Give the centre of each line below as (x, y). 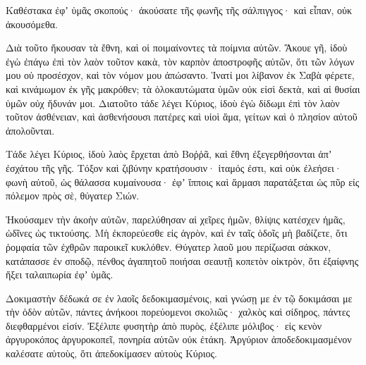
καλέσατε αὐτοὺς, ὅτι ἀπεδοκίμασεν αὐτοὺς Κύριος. (111, 353)
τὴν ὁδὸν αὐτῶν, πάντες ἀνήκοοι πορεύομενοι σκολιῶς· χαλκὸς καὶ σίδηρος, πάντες (178, 312)
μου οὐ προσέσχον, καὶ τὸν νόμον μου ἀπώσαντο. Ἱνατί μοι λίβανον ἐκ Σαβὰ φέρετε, (180, 75)
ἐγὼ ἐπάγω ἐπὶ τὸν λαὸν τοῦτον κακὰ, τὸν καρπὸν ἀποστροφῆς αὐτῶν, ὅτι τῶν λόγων (180, 61)
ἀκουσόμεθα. (32, 24)
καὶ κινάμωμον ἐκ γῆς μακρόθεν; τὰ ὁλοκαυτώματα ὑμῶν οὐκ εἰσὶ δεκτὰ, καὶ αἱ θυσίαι (183, 88)
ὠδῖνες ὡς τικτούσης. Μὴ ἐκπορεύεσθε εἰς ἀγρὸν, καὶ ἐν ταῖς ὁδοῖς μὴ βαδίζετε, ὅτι (177, 233)
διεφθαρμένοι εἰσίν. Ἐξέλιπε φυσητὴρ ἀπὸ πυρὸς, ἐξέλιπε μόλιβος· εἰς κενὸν (164, 325)
